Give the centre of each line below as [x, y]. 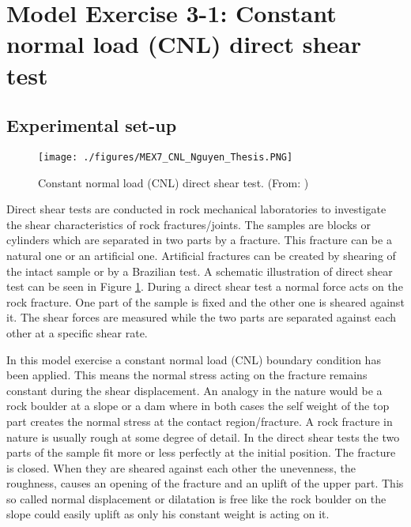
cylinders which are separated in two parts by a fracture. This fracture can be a [199, 240]
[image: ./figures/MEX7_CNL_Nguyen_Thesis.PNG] [166, 157]
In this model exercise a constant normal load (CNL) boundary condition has [194, 359]
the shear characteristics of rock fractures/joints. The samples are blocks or [189, 224]
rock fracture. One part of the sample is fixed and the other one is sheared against [205, 301]
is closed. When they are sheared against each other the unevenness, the [181, 467]
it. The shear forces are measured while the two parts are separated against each [201, 317]
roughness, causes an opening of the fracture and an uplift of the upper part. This [205, 483]
